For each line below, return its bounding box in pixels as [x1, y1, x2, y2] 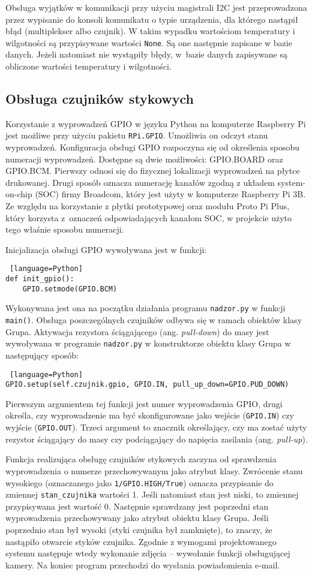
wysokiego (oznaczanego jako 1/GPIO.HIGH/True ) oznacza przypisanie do [5, 476, 274, 489]
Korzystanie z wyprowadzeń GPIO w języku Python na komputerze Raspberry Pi [5, 117, 306, 130]
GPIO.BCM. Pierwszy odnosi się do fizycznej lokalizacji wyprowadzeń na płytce [5, 164, 300, 177]
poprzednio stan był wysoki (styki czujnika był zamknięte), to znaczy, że [5, 523, 272, 536]
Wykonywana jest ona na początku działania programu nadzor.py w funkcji [5, 302, 286, 314]
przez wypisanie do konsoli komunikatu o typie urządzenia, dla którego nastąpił [5, 13, 298, 25]
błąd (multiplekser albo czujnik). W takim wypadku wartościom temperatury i [5, 25, 295, 37]
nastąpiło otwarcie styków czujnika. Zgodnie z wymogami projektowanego [5, 535, 277, 547]
